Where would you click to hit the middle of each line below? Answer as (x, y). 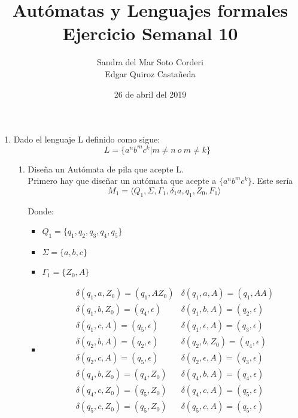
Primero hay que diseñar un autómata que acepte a (122, 181)
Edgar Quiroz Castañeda (150, 73)
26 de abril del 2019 (150, 94)
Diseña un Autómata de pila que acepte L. (106, 169)
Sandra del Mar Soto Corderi (150, 62)
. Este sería (273, 181)
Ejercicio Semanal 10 (150, 33)
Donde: (41, 210)
